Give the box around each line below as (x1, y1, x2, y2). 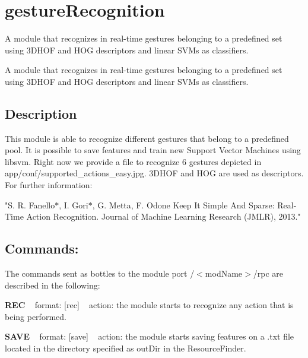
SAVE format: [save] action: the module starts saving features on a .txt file (5, 330, 294, 343)
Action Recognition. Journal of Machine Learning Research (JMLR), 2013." (26, 210, 301, 223)
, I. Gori (59, 198, 88, 211)
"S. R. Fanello (5, 198, 55, 211)
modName (205, 267, 243, 280)
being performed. (5, 310, 66, 322)
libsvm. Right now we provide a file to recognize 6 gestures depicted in (5, 155, 262, 167)
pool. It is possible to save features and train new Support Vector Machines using (5, 144, 301, 156)
